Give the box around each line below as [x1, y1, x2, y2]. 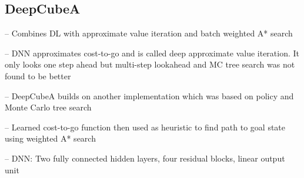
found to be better [5, 69, 71, 82]
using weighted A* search [5, 132, 96, 145]
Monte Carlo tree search [5, 101, 92, 113]
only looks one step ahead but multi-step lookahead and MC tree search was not [5, 58, 295, 70]
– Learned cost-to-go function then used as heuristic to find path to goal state [5, 120, 286, 133]
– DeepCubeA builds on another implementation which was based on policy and [5, 89, 294, 102]
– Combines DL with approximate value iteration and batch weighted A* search [5, 27, 293, 39]
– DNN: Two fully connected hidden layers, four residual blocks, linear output [5, 152, 285, 164]
